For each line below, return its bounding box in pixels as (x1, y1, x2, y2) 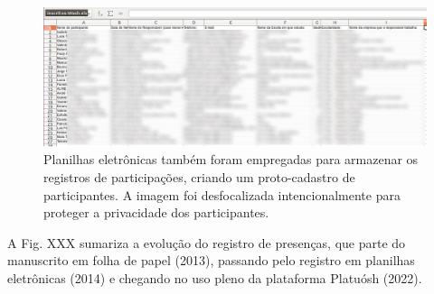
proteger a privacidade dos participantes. (43, 203, 269, 222)
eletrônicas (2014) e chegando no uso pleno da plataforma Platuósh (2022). (7, 269, 422, 288)
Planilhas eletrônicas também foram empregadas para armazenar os (43, 150, 419, 169)
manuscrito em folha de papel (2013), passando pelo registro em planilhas (7, 251, 415, 270)
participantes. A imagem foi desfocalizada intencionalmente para (43, 185, 401, 204)
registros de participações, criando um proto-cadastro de (43, 168, 355, 187)
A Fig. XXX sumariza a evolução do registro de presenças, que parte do (7, 233, 406, 252)
